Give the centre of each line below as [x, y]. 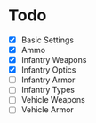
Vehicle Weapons [53, 100]
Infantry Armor [48, 80]
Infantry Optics [48, 70]
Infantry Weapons [54, 60]
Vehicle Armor [48, 110]
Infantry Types [48, 90]
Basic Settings [48, 40]
